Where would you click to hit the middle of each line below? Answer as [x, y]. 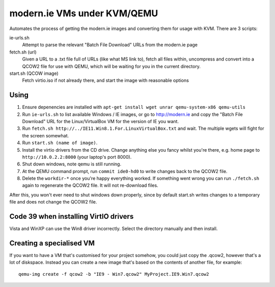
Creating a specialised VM [52, 243]
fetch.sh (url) [23, 52]
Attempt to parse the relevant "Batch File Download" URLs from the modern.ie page [110, 45]
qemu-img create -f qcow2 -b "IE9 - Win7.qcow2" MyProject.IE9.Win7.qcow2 [114, 274]
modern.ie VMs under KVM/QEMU [84, 13]
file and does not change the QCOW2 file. [53, 202]
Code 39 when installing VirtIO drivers [72, 217]
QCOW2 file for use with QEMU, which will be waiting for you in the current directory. [112, 66]
